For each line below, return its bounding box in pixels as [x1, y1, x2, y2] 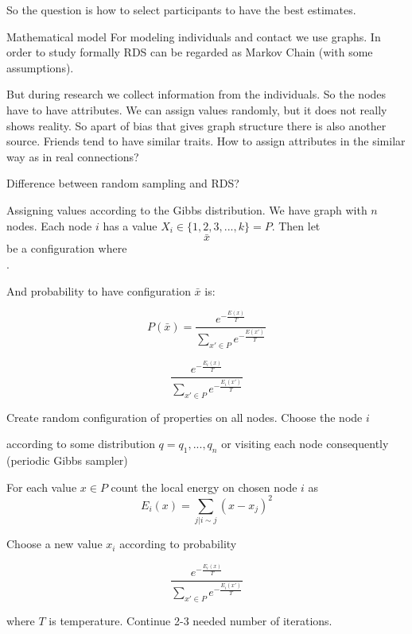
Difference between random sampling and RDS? [6, 175, 239, 191]
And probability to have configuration [6, 282, 191, 299]
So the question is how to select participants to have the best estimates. [6, 2, 356, 17]
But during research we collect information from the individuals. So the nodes [6, 86, 387, 102]
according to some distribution [6, 435, 155, 452]
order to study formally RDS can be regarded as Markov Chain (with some [6, 44, 373, 60]
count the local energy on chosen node [111, 478, 297, 495]
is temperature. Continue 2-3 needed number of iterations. [49, 612, 332, 628]
